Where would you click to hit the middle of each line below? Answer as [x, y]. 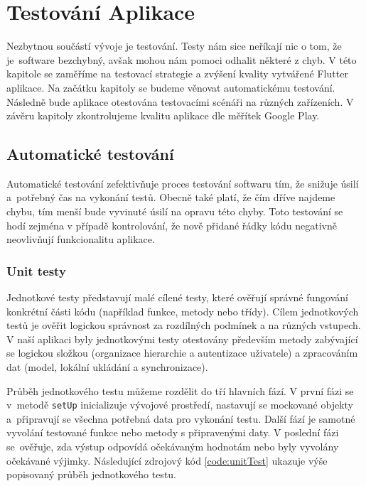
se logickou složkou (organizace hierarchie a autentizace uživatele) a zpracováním [182, 353]
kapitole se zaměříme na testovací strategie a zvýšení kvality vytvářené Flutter [177, 74]
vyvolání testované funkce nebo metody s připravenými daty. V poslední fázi [173, 432]
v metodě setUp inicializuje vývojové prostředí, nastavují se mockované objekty [180, 405]
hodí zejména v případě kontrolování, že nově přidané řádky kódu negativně [172, 225]
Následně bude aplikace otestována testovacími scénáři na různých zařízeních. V [180, 101]
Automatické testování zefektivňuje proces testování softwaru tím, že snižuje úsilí [183, 183]
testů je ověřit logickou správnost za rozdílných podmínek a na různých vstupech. [184, 325]
